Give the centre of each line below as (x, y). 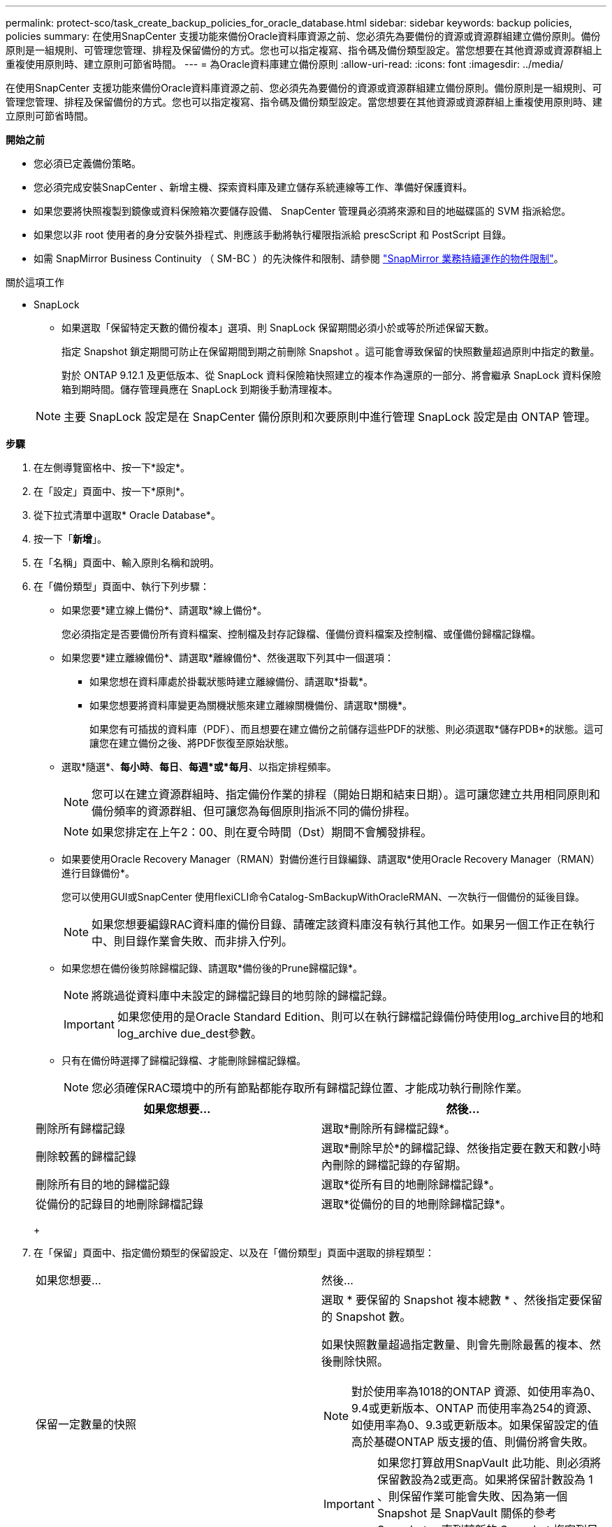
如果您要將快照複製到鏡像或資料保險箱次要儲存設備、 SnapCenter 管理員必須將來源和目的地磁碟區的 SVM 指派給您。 (303, 211)
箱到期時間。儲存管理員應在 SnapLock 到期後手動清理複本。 (200, 389)
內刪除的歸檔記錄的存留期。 (394, 1165)
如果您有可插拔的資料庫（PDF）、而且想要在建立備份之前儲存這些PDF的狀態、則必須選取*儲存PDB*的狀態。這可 (347, 729)
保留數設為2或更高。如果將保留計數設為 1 (485, 1479)
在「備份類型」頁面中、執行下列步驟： (122, 586)
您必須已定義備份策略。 (87, 163)
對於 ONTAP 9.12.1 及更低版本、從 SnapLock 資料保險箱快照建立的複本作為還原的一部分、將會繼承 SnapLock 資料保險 (331, 375)
